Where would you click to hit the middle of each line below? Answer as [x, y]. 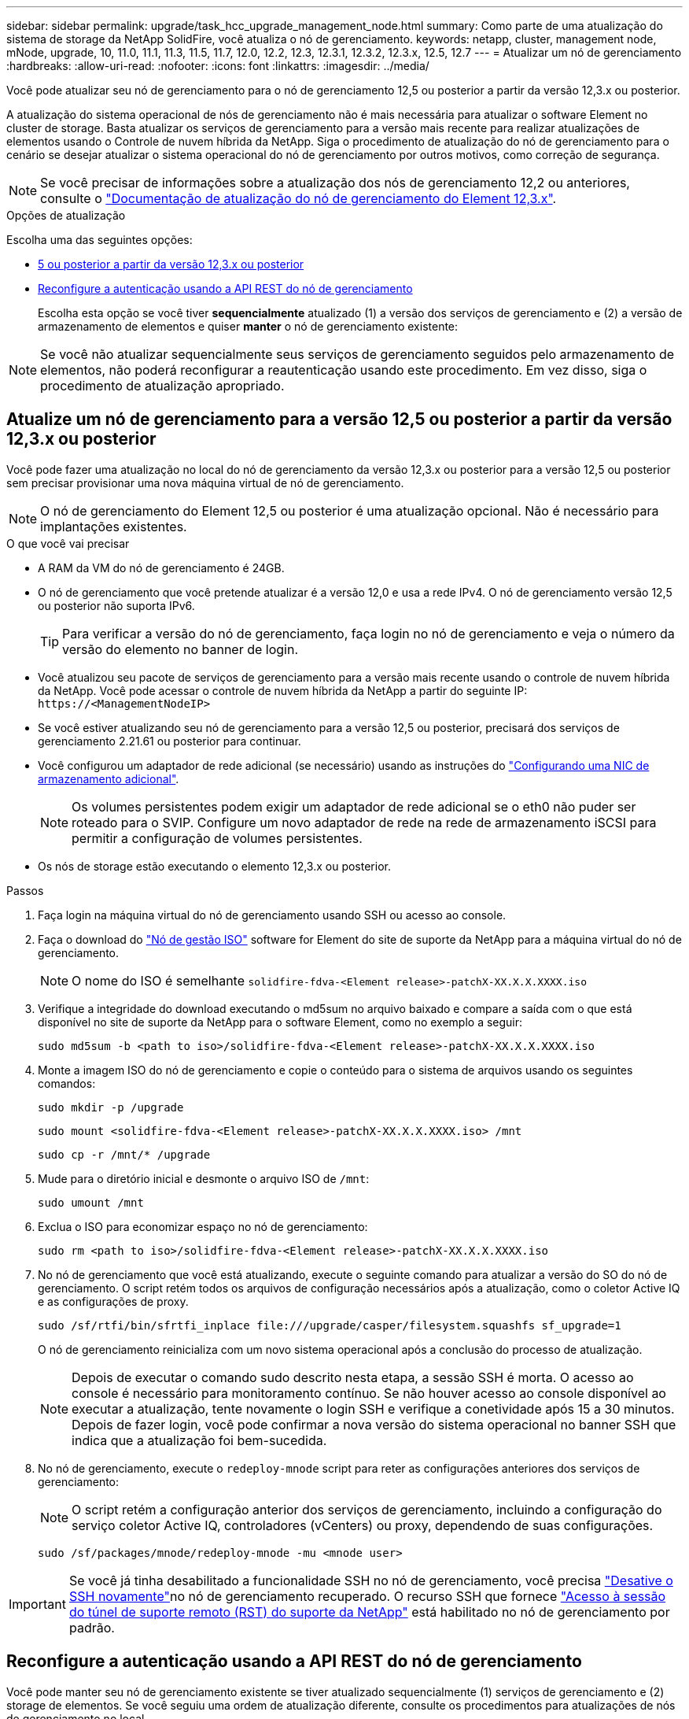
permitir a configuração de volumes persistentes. [217, 838]
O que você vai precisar [68, 543]
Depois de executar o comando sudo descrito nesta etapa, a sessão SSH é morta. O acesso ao [353, 1377]
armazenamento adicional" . [109, 778]
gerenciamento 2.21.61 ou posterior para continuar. [169, 741]
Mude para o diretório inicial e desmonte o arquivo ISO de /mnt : [204, 1178]
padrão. [92, 1627]
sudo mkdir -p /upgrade [111, 1107]
